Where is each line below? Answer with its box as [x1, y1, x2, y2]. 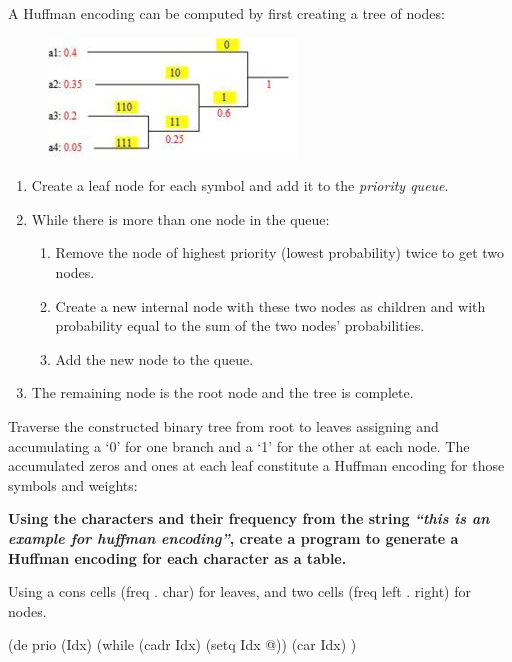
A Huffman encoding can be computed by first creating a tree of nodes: [8, 3, 445, 23]
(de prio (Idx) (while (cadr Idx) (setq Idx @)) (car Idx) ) [8, 634, 357, 655]
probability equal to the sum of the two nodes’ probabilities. [55, 315, 425, 336]
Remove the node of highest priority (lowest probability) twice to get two [55, 242, 505, 263]
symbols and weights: [8, 474, 138, 495]
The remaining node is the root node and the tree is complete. [31, 382, 414, 403]
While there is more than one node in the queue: [31, 208, 330, 229]
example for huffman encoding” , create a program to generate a [8, 527, 459, 548]
